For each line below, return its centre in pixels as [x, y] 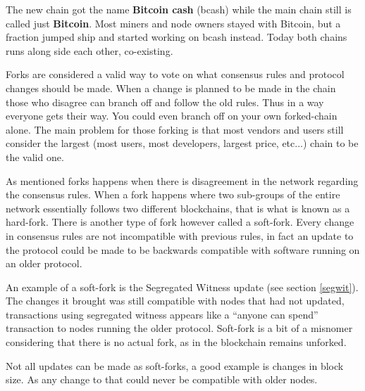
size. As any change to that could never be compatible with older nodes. [162, 379]
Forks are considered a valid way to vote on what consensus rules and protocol [175, 74]
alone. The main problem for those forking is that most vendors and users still [175, 129]
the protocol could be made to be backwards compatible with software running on [183, 249]
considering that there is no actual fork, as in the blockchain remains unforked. [176, 342]
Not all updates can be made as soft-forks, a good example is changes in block [175, 365]
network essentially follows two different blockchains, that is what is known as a [178, 208]
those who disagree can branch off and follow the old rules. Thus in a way [165, 102]
